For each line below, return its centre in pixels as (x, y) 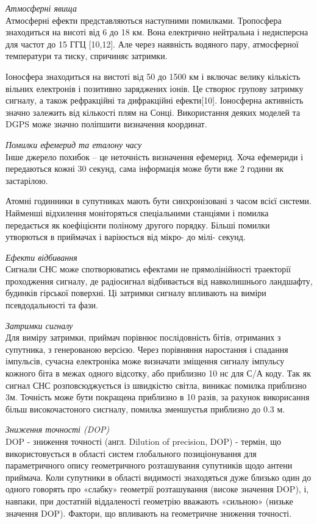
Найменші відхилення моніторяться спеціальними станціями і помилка (137, 212)
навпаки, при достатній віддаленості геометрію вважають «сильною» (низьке (149, 501)
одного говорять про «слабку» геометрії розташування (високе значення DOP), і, (157, 489)
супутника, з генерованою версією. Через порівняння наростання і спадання (147, 349)
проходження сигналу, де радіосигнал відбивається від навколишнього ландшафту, (159, 281)
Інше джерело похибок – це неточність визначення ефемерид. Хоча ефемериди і (155, 156)
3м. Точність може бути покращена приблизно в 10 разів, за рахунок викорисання (158, 397)
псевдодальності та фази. (52, 305)
